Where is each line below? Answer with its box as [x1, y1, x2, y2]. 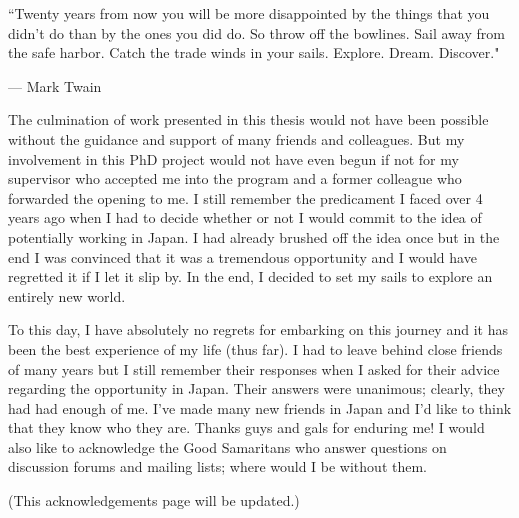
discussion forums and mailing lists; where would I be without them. [8, 456, 427, 477]
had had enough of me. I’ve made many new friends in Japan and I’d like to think [8, 397, 512, 418]
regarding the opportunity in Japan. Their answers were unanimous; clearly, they [8, 378, 505, 399]
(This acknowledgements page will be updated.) [8, 490, 300, 511]
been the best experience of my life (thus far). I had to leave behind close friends [8, 338, 503, 359]
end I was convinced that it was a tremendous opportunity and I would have [8, 246, 477, 267]
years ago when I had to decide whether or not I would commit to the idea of [8, 207, 482, 228]
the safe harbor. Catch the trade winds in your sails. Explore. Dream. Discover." [8, 42, 500, 63]
